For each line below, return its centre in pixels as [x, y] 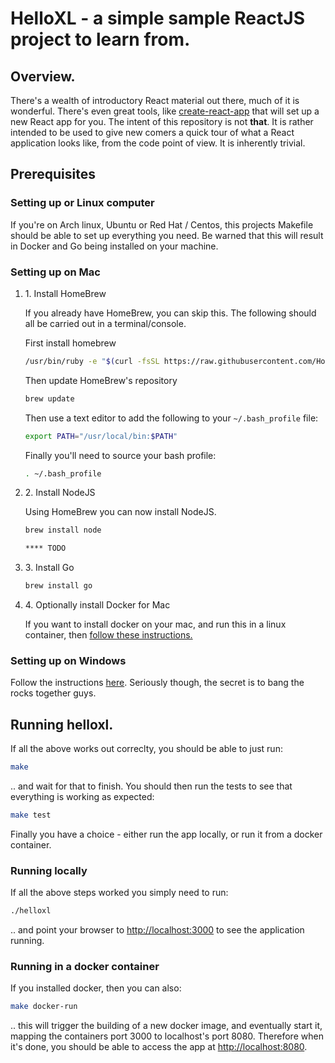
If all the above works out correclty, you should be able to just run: [146, 749]
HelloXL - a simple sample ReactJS [157, 18]
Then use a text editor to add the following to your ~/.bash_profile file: [171, 418]
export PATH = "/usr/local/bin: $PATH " [101, 436]
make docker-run [44, 1007]
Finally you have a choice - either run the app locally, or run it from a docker [166, 834]
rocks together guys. [53, 693]
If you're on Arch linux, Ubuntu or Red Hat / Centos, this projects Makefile [162, 224]
